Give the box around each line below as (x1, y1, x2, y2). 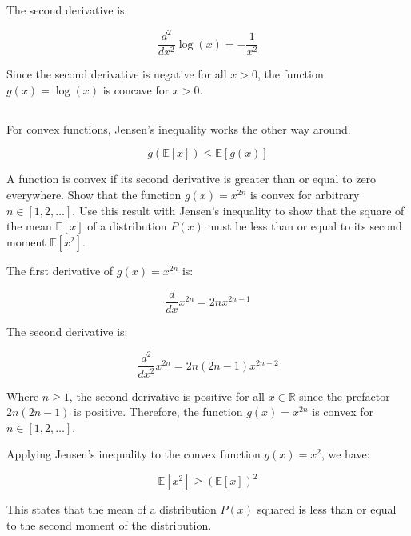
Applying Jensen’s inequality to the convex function (6, 446, 261, 462)
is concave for (102, 81, 170, 98)
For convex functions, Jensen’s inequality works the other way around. (6, 120, 351, 137)
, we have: (321, 446, 370, 462)
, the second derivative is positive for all (69, 387, 265, 404)
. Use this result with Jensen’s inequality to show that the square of (72, 202, 405, 218)
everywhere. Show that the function (6, 186, 182, 202)
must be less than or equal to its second (207, 218, 402, 234)
